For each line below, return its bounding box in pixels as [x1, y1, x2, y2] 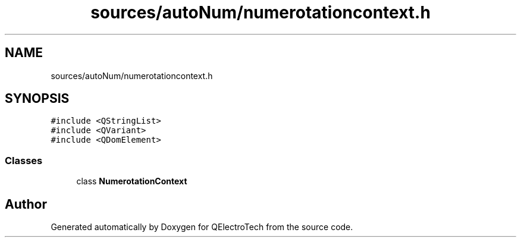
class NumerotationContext [76, 176, 187, 187]
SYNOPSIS [5, 91, 70, 106]
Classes [5, 154, 43, 166]
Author [5, 196, 47, 212]
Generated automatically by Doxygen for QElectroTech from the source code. [51, 222, 353, 232]
